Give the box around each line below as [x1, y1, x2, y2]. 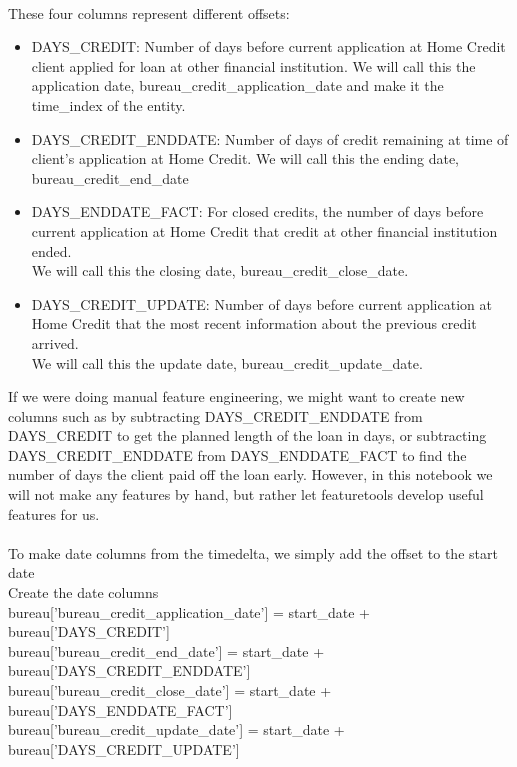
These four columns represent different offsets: [8, 2, 290, 23]
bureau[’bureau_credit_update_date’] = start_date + [8, 719, 345, 740]
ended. [31, 240, 72, 261]
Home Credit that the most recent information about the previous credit [31, 313, 477, 334]
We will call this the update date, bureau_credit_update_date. [31, 352, 423, 373]
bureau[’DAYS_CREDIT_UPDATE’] [8, 738, 240, 759]
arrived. [31, 332, 79, 353]
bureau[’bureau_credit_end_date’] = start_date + [8, 640, 325, 661]
